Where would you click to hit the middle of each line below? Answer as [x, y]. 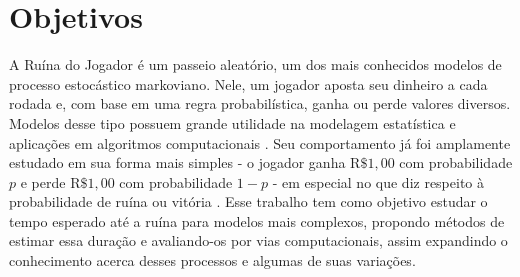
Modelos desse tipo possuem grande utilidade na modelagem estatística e [232, 122]
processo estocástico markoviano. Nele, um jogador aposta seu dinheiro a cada [248, 83]
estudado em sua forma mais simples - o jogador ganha [177, 162]
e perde [43, 181]
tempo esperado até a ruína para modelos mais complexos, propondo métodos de [257, 220]
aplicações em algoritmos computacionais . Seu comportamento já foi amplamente [260, 142]
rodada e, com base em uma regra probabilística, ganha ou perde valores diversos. [260, 103]
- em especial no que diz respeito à [378, 181]
